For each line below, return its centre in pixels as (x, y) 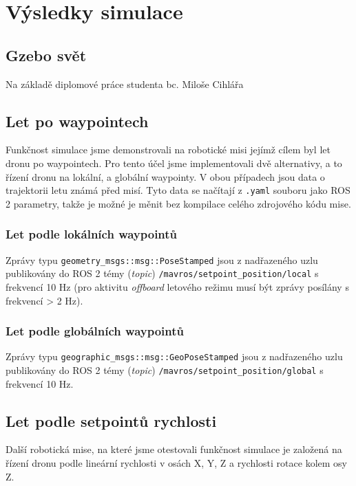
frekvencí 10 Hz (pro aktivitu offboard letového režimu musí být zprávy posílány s (177, 286)
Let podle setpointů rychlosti (111, 420)
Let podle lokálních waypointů (92, 234)
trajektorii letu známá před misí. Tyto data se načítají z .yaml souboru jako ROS (178, 190)
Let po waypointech (77, 121)
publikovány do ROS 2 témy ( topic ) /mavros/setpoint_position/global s (165, 370)
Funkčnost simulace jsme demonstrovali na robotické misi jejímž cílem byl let (168, 150)
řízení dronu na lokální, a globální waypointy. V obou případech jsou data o (165, 176)
